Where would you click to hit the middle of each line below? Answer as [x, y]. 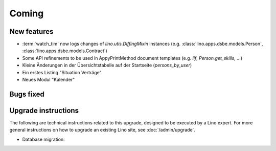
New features [31, 31]
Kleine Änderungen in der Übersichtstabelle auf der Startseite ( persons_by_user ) [107, 65]
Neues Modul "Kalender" [49, 80]
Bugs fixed [27, 94]
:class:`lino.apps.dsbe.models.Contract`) [65, 51]
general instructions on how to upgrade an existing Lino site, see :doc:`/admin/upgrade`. [102, 130]
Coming [27, 13]
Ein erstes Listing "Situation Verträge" [62, 72]
